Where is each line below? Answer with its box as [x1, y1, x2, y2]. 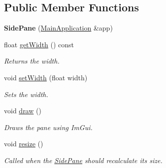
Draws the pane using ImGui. [4, 122, 93, 132]
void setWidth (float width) [4, 72, 88, 82]
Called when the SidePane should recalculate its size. [4, 155, 163, 165]
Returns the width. [4, 56, 60, 66]
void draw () [4, 105, 41, 116]
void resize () [4, 138, 43, 149]
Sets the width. [4, 89, 48, 99]
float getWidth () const [4, 39, 74, 49]
